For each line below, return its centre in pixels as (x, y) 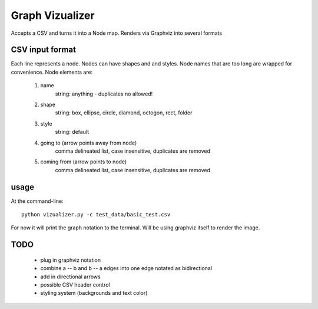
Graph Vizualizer (53, 15)
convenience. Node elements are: (52, 72)
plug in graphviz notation (71, 260)
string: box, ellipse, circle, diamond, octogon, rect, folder (124, 113)
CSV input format (44, 50)
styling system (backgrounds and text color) (94, 293)
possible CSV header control (75, 285)
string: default (72, 132)
